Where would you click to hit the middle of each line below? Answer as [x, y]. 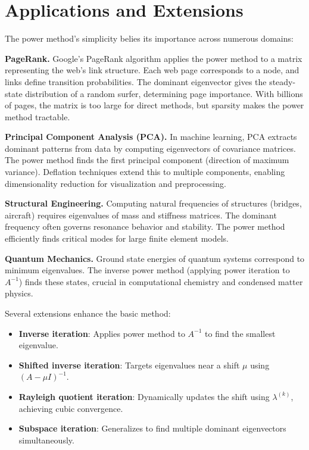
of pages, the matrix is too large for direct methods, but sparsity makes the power [154, 105]
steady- [283, 81]
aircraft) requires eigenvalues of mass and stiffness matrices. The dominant [141, 215]
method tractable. [38, 116]
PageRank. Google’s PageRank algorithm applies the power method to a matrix [154, 58]
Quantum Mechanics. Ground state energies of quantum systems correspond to [155, 258]
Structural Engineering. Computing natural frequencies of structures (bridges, [153, 203]
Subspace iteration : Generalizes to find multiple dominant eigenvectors [152, 428]
